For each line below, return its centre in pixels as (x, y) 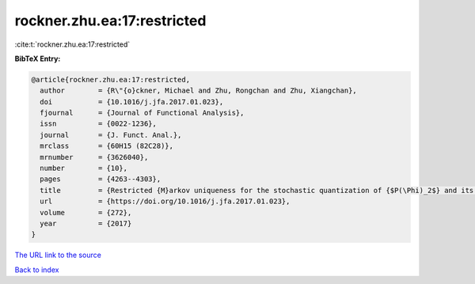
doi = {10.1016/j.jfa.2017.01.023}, (132, 102)
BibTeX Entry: (38, 59)
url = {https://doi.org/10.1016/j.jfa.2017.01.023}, (165, 201)
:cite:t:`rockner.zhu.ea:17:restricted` (72, 44)
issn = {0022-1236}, (99, 124)
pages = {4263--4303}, (101, 179)
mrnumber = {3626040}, (94, 157)
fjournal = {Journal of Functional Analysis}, (142, 113)
